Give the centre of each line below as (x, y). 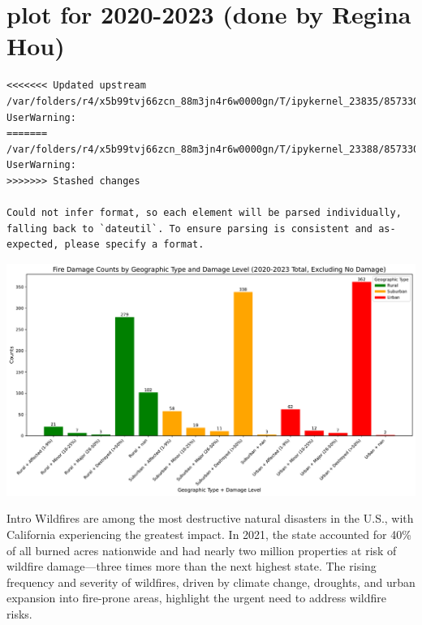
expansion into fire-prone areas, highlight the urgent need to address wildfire (197, 598)
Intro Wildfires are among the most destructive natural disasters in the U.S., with (210, 518)
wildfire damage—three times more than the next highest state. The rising (192, 566)
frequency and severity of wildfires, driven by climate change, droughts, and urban (211, 582)
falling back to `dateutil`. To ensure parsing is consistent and (190, 228)
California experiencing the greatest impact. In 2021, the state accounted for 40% (209, 534)
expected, (33, 245)
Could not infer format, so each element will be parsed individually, (204, 213)
